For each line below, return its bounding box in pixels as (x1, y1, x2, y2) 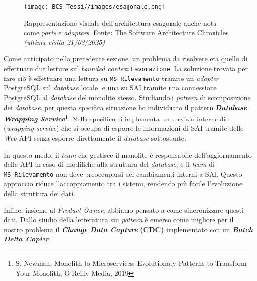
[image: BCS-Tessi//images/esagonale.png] (24, 3, 166, 10)
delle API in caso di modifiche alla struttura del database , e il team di (4, 159, 214, 169)
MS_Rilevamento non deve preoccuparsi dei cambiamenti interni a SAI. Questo (4, 168, 242, 179)
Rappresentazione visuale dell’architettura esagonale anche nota (24, 17, 217, 28)
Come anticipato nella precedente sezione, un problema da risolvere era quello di (4, 53, 248, 64)
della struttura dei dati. (4, 188, 76, 198)
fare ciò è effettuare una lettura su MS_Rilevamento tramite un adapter (4, 73, 219, 83)
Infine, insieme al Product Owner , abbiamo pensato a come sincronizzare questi (4, 204, 244, 215)
